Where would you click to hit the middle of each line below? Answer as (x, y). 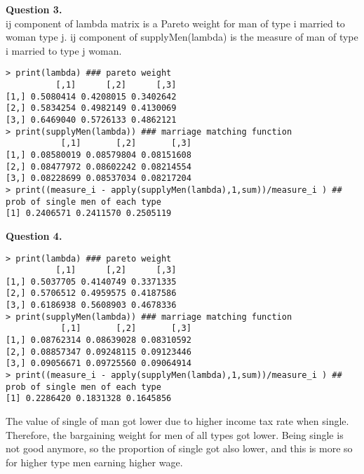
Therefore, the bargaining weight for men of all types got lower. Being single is (175, 434)
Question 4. (34, 235)
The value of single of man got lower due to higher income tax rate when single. (177, 421)
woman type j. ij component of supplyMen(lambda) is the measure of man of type (182, 37)
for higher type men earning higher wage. (94, 462)
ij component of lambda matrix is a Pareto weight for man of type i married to (175, 23)
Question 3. (34, 9)
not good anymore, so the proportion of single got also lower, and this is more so (179, 448)
